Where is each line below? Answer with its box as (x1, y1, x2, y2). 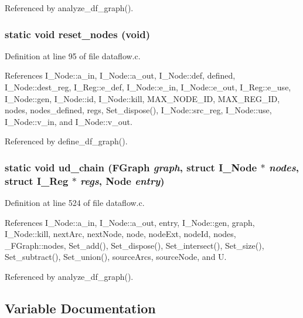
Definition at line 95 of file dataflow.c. (5, 49, 141, 62)
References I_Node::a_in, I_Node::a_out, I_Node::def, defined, (5, 69, 236, 82)
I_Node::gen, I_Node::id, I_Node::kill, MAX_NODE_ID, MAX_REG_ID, (5, 92, 280, 104)
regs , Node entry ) (80, 173, 165, 188)
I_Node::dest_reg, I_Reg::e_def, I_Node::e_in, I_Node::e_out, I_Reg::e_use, (5, 81, 291, 93)
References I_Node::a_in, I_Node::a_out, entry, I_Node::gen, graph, (5, 216, 255, 228)
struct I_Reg (5, 173, 69, 188)
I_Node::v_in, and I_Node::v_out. (5, 115, 132, 127)
